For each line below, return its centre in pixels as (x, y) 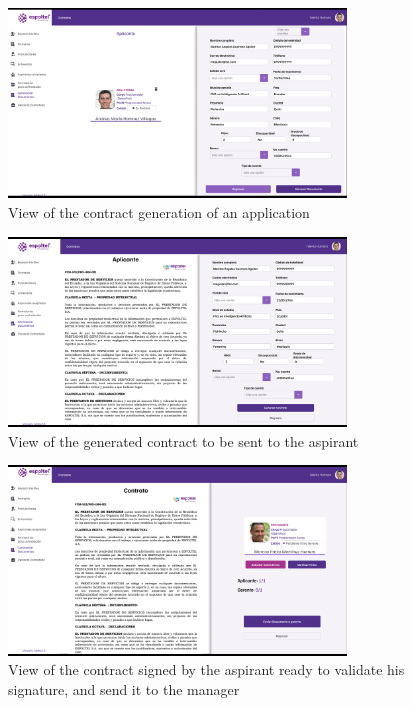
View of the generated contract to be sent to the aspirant (183, 440)
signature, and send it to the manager (124, 688)
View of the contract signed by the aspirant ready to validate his (206, 669)
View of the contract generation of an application (159, 212)
